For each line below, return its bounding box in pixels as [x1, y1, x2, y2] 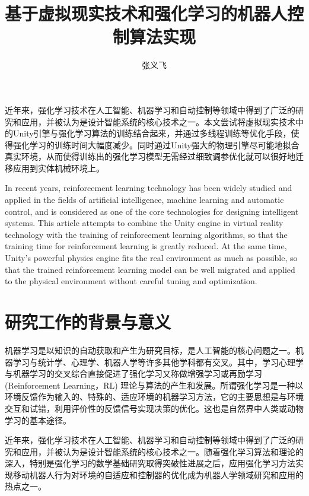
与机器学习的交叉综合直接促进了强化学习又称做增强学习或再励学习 [5, 367, 262, 380]
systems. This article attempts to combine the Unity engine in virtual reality [5, 217, 283, 229]
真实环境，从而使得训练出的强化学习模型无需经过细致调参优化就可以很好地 [5, 150, 295, 163]
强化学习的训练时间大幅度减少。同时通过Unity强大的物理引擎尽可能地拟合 [12, 138, 300, 151]
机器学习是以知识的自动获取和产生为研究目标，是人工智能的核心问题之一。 [5, 344, 295, 356]
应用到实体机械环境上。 [12, 161, 104, 174]
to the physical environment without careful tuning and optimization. [5, 275, 257, 287]
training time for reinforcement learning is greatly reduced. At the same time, [5, 240, 287, 252]
